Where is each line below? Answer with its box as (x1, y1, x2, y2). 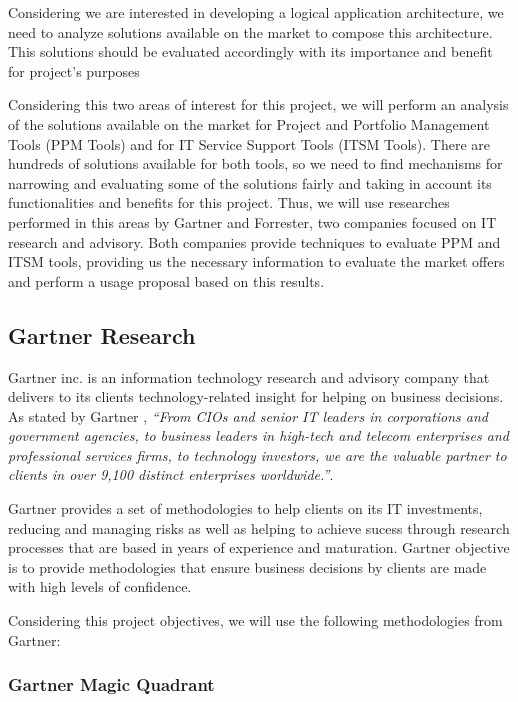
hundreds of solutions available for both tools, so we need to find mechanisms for (8, 153, 503, 174)
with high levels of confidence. (8, 576, 192, 597)
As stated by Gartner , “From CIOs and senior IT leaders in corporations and (8, 405, 489, 426)
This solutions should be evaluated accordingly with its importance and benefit (8, 41, 493, 62)
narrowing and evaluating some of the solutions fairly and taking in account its (8, 172, 492, 193)
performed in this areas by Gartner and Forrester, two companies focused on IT (8, 211, 497, 232)
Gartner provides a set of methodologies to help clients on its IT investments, (8, 498, 483, 519)
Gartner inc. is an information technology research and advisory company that (8, 366, 490, 387)
